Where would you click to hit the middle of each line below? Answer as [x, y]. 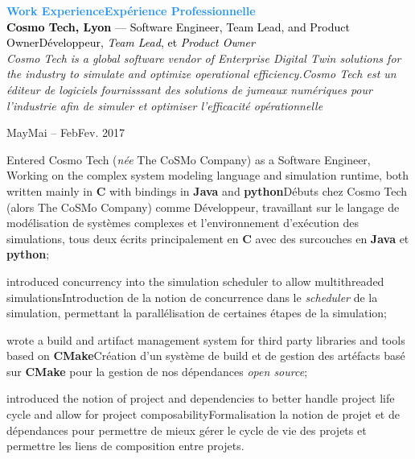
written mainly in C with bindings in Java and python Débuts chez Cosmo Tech [207, 190]
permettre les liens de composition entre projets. [125, 446]
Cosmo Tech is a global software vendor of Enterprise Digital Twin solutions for [204, 58]
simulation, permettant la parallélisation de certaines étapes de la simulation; [197, 313]
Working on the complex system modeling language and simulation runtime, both [208, 175]
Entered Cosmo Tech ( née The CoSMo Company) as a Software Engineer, [189, 159]
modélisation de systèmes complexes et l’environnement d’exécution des [183, 223]
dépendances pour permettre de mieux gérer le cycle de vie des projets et [187, 430]
